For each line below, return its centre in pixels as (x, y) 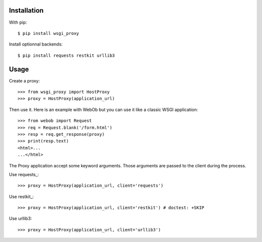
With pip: (18, 22)
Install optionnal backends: (36, 44)
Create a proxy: (25, 81)
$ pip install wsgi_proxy (49, 33)
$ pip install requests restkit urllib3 (66, 55)
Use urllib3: (21, 219)
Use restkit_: (21, 196)
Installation (26, 10)
